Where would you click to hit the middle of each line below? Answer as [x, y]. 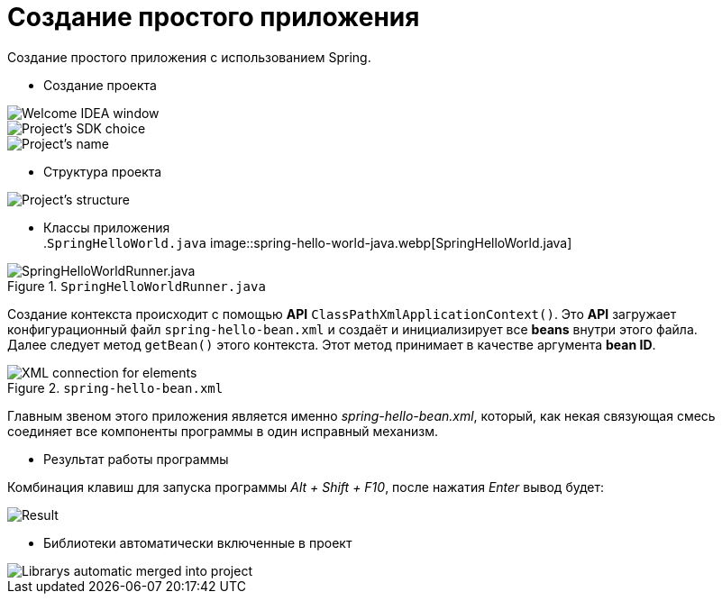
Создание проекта [100, 85]
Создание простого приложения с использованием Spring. [189, 57]
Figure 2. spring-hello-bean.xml [115, 387]
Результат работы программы [136, 459]
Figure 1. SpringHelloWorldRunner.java [137, 286]
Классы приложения [107, 227]
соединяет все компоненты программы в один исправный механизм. [223, 431]
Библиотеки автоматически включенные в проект [198, 542]
